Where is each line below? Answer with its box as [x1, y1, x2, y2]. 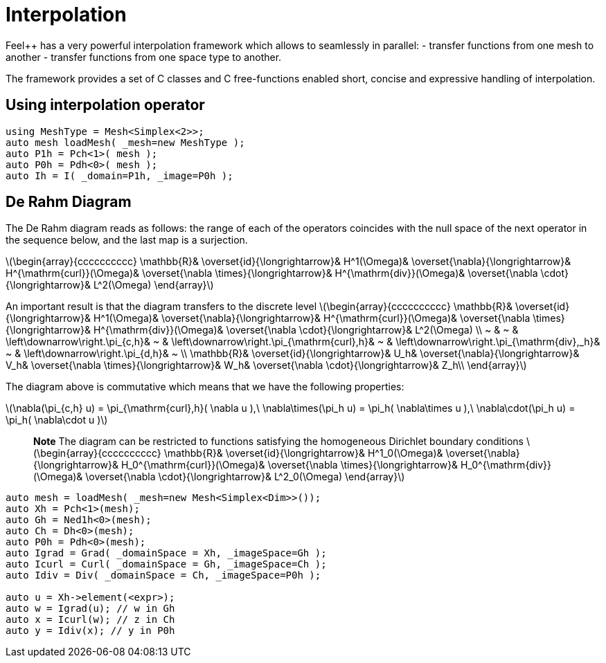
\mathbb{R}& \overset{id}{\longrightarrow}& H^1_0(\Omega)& [163, 447, 443, 460]
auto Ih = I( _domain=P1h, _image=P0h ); [6, 170, 233, 181]
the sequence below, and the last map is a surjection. [6, 234, 248, 246]
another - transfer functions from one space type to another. [6, 51, 282, 63]
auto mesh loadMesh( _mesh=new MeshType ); [6, 136, 245, 148]
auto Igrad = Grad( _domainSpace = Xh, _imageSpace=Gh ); [6, 547, 327, 559]
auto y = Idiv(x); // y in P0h [6, 625, 175, 637]
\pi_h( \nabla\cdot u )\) [6, 414, 108, 426]
